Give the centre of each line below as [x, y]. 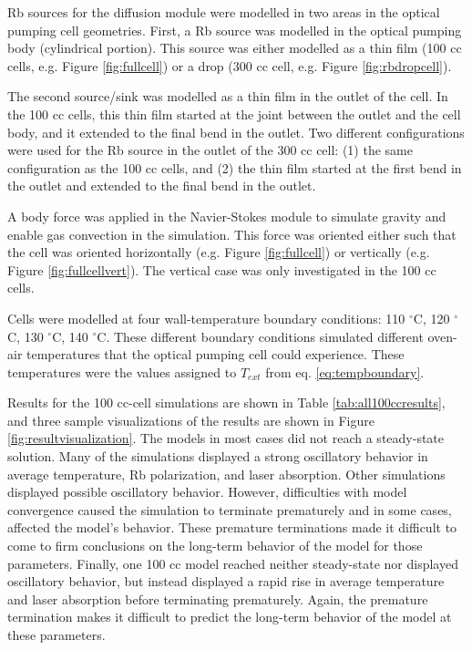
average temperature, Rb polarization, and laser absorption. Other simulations [226, 474]
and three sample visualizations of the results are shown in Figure [191, 420]
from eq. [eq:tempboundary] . [345, 371]
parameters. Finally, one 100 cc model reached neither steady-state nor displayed [233, 563]
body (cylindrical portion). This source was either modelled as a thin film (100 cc [235, 48]
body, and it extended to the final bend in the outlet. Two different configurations [236, 132]
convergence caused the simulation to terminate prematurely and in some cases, [230, 509]
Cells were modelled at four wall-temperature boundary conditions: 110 [206, 318]
